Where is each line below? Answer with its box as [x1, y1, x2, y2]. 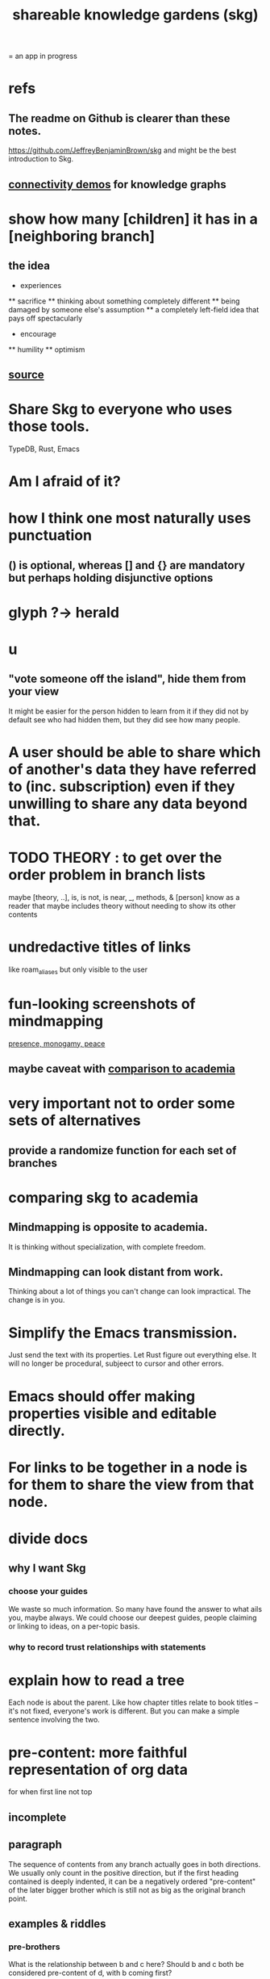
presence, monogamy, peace [8, 1039, 106, 1048]
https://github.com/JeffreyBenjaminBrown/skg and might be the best [8, 145, 237, 155]
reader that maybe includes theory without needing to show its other [8, 901, 236, 910]
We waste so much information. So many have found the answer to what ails [8, 1604, 263, 1613]
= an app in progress [8, 51, 78, 61]
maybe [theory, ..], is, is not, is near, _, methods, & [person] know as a [8, 892, 240, 902]
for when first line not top [8, 1787, 93, 1797]
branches [8, 1156, 58, 1169]
